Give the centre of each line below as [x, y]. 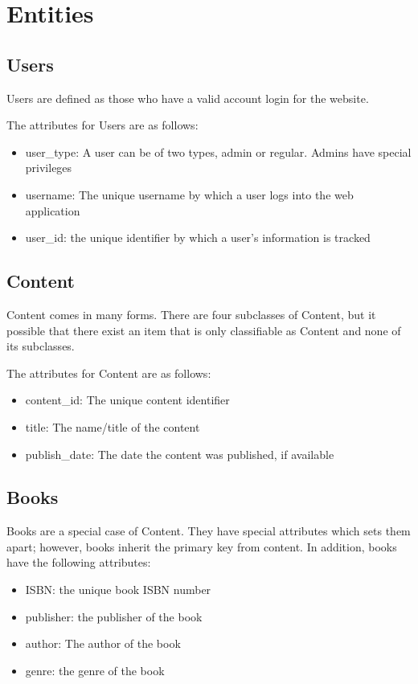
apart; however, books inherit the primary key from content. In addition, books [202, 546]
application [53, 210]
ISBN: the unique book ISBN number [118, 590]
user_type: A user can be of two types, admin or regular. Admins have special [218, 152]
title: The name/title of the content [113, 426]
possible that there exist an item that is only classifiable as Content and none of [204, 330]
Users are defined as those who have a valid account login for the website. [188, 98]
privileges [49, 168]
